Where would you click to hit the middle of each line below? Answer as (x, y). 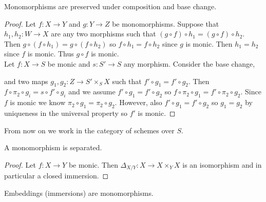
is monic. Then (209, 43)
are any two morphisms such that (103, 34)
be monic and (69, 63)
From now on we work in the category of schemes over (89, 130)
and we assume (92, 92)
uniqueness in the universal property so (66, 113)
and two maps (26, 81)
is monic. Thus (51, 54)
